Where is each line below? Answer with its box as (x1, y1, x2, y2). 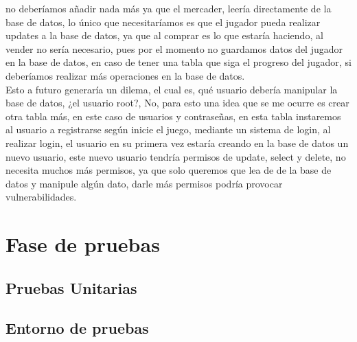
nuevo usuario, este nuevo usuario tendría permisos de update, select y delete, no (5, 149, 346, 163)
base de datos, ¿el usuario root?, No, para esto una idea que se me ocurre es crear (5, 95, 349, 110)
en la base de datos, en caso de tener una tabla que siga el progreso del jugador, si (5, 55, 352, 69)
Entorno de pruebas (5, 317, 149, 339)
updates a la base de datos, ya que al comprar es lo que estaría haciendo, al (5, 28, 323, 43)
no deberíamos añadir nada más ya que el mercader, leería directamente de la (5, 1, 332, 15)
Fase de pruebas (5, 230, 160, 258)
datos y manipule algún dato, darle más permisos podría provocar (5, 176, 283, 190)
